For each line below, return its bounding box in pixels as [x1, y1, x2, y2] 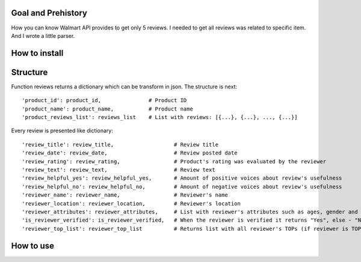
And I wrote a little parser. [11, 32, 75, 39]
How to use [11, 240, 54, 251]
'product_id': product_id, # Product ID [22, 97, 187, 104]
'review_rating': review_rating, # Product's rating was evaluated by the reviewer [22, 158, 327, 165]
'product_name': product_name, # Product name [22, 105, 194, 112]
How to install [11, 48, 64, 58]
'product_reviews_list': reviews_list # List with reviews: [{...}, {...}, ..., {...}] [22, 114, 298, 120]
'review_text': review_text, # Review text [22, 166, 216, 173]
